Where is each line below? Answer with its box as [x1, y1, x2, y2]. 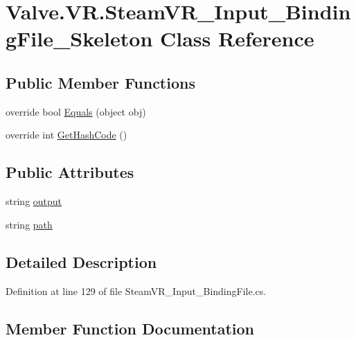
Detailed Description [6, 251, 157, 272]
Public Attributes [6, 161, 134, 183]
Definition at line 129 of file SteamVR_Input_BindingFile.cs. [6, 283, 267, 298]
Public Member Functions [6, 71, 195, 93]
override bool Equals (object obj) [6, 104, 146, 118]
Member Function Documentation [6, 317, 255, 339]
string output [6, 194, 62, 208]
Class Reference [159, 24, 314, 53]
